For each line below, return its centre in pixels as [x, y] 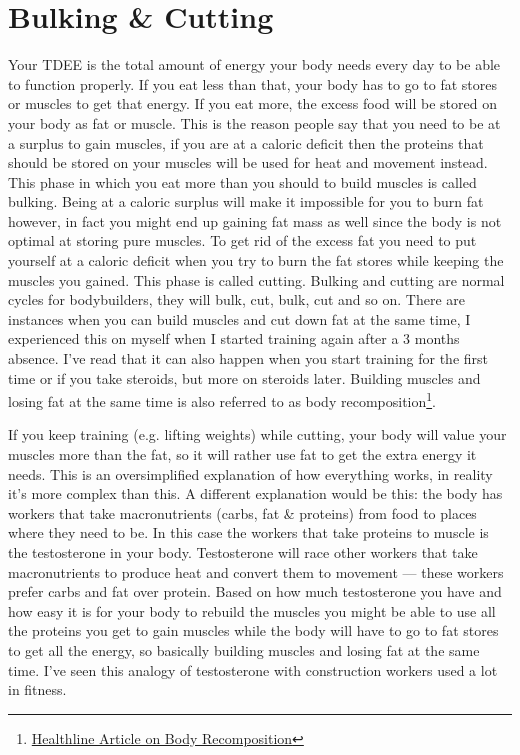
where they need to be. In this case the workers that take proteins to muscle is [248, 532]
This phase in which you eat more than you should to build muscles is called [242, 181]
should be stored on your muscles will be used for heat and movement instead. [248, 162]
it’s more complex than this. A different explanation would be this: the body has [255, 493]
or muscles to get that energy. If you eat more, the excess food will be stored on [252, 103]
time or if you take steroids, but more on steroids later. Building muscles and [244, 377]
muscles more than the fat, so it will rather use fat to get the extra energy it [242, 454]
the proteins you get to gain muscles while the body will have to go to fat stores [253, 630]
